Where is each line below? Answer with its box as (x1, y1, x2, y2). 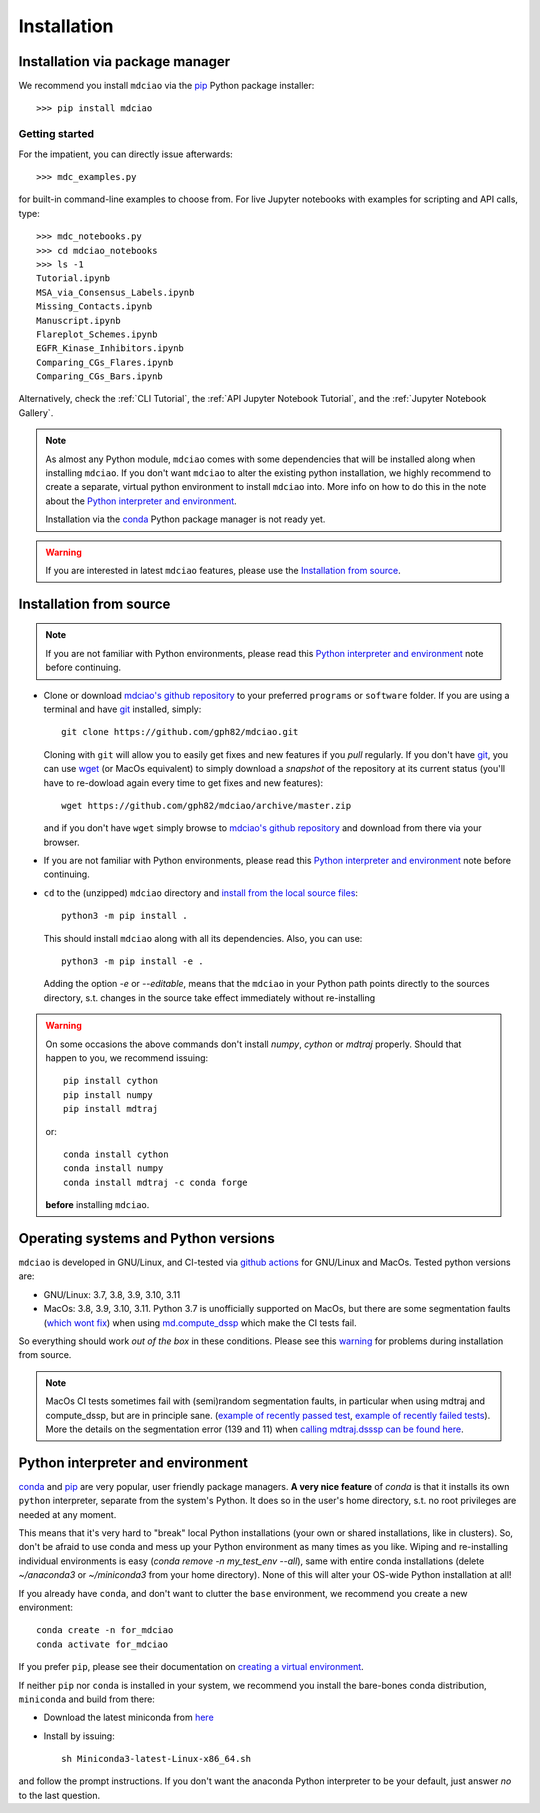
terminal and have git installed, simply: (43, 703, 202, 715)
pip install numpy (63, 1089, 154, 1100)
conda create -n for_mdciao (36, 1625, 174, 1636)
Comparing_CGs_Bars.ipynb (36, 371, 164, 382)
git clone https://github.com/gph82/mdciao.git (61, 726, 299, 738)
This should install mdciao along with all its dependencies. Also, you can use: (43, 932, 363, 944)
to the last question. (18, 1789, 100, 1801)
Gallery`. (18, 406, 54, 419)
